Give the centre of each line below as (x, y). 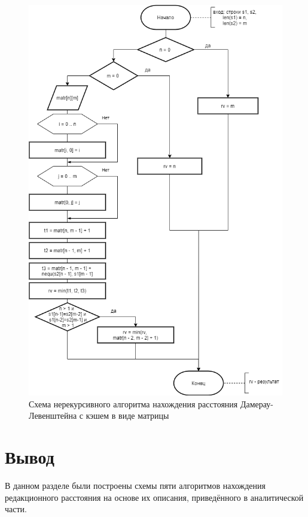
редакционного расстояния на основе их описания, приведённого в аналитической (154, 497)
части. (16, 509)
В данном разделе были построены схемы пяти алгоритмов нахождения (135, 485)
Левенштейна (53, 415)
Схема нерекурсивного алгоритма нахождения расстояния (133, 403)
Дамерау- (257, 403)
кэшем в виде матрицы (127, 415)
